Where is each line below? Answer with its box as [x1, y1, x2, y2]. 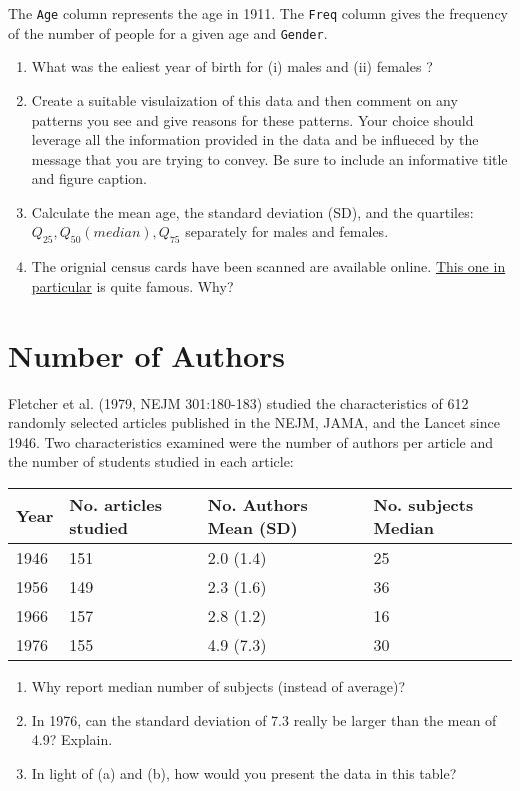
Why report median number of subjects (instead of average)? [31, 675, 406, 696]
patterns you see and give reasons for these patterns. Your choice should [31, 109, 474, 130]
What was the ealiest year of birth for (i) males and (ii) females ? [31, 56, 433, 77]
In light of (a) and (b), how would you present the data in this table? [31, 762, 457, 783]
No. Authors [207, 492, 308, 516]
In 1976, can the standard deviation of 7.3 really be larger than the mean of [31, 709, 497, 730]
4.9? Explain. [31, 729, 113, 750]
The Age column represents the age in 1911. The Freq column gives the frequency [8, 3, 508, 23]
